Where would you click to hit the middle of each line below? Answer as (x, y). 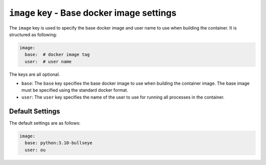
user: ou (35, 150)
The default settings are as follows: (45, 123)
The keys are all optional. (34, 74)
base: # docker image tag (57, 55)
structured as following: (33, 34)
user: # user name (48, 61)
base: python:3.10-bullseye (59, 143)
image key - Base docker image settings (93, 13)
